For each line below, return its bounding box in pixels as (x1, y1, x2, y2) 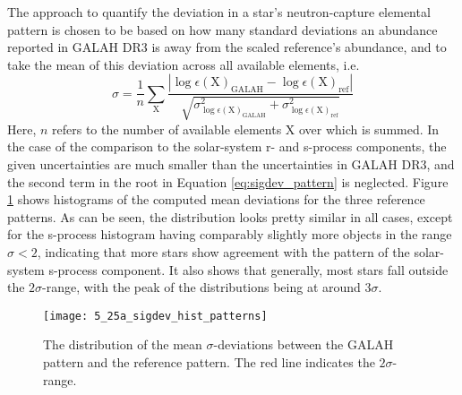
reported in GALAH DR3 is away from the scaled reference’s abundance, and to (7, 38, 447, 56)
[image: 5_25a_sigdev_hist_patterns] (43, 309, 268, 322)
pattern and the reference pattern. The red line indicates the (43, 352, 375, 371)
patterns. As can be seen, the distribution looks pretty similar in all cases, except (7, 207, 453, 226)
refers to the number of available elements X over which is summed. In (52, 119, 440, 138)
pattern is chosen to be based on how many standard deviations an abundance (7, 20, 438, 39)
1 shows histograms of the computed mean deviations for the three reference (7, 190, 425, 209)
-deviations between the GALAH (213, 335, 394, 354)
